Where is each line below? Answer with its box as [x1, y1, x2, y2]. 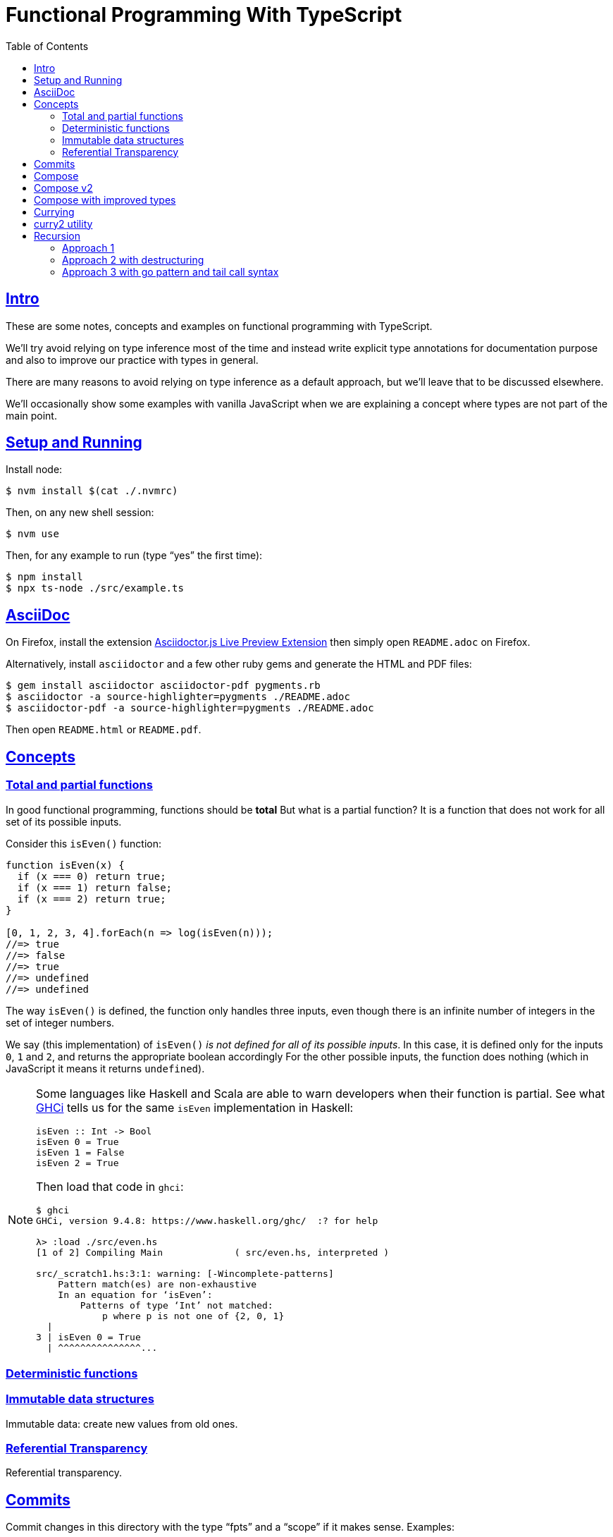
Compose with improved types [34, 193, 176, 206]
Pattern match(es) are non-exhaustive [58, 1278, 257, 1290]
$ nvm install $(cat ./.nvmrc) [6, 485, 178, 497]
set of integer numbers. [6, 1016, 115, 1029]
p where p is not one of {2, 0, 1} [101, 1310, 285, 1321]
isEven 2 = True [36, 1157, 119, 1168]
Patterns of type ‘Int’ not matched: [80, 1299, 273, 1311]
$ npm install [6, 571, 83, 583]
